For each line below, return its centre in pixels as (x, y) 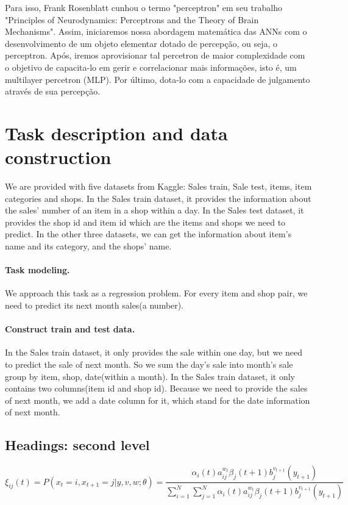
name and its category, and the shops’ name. (88, 246)
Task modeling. (37, 270)
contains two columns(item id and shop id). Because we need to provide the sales (156, 388)
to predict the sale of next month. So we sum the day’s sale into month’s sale (149, 364)
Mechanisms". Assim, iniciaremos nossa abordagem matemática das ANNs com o (156, 31)
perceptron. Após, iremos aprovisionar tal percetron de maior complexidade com (155, 55)
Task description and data (116, 133)
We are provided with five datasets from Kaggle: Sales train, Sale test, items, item (158, 186)
